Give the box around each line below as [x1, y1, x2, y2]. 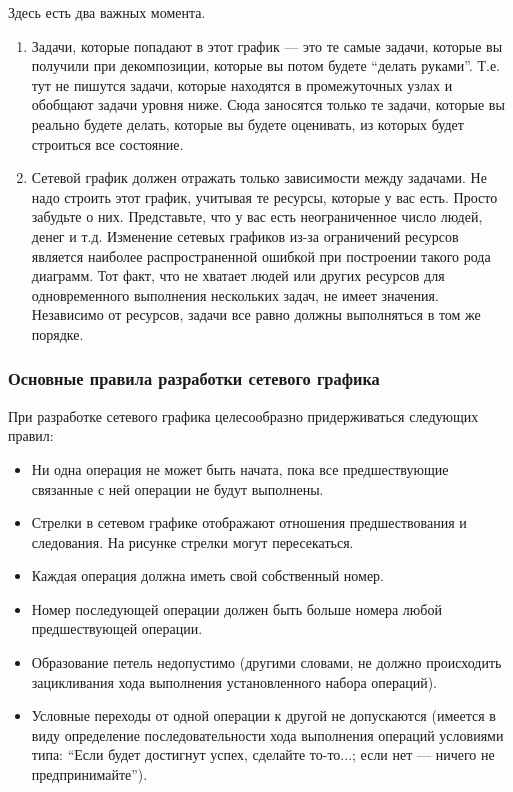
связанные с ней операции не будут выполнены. [31, 478, 324, 499]
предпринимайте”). [31, 764, 148, 785]
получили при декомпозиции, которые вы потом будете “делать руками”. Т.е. [31, 55, 500, 76]
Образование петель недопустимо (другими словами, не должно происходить [31, 652, 502, 673]
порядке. [31, 323, 84, 344]
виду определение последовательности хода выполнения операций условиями [31, 724, 504, 745]
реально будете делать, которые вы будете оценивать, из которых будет [31, 113, 464, 134]
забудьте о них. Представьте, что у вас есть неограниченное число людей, [31, 206, 483, 227]
